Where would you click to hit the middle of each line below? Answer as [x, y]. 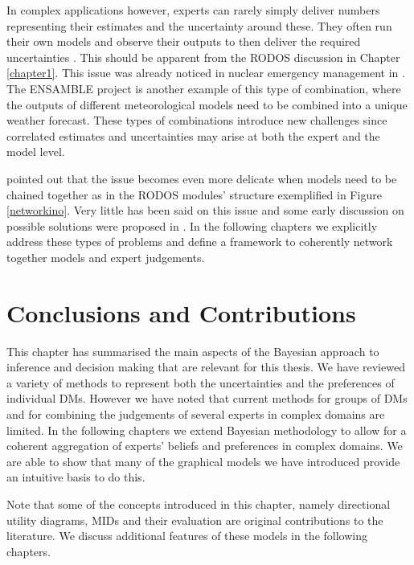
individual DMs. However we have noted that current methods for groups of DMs [207, 398]
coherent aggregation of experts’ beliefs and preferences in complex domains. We [205, 446]
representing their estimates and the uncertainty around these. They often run [199, 25]
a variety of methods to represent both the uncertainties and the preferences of [201, 382]
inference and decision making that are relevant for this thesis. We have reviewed [206, 367]
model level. [36, 151]
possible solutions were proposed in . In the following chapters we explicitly [192, 225]
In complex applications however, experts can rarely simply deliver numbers [193, 10]
